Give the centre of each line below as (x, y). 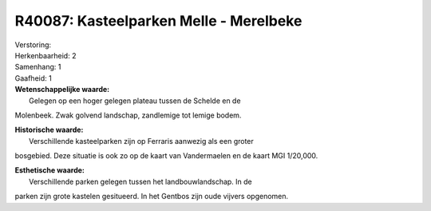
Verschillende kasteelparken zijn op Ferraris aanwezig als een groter (142, 141)
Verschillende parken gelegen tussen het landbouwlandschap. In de (141, 181)
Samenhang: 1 (38, 67)
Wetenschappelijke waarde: (62, 90)
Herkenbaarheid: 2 (45, 55)
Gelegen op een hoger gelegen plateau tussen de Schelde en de (135, 101)
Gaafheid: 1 (33, 78)
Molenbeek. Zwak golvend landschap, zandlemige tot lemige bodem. (128, 115)
